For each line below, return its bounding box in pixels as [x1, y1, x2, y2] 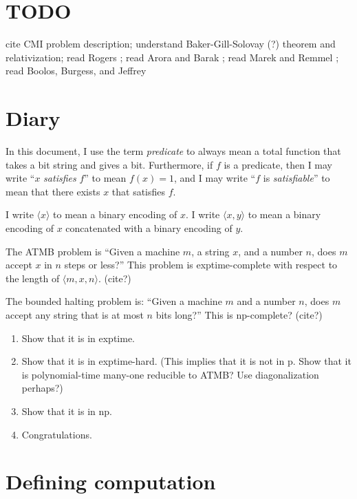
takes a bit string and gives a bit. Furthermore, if [6, 157, 213, 171]
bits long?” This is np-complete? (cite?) [155, 307, 323, 321]
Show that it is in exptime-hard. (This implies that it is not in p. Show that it [21, 354, 351, 368]
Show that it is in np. [21, 403, 112, 418]
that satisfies [111, 184, 166, 198]
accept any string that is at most [6, 307, 144, 321]
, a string [191, 244, 230, 258]
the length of [6, 270, 60, 285]
